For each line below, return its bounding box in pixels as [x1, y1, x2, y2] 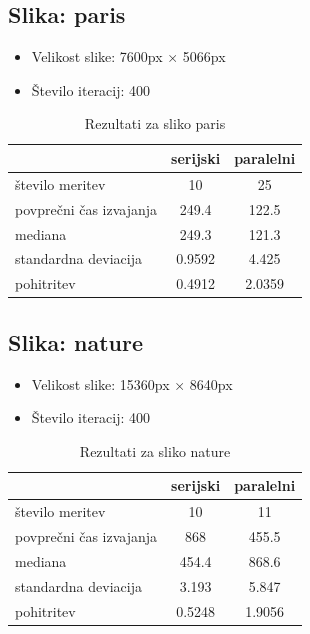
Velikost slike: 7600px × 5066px [31, 46, 226, 67]
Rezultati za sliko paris [84, 113, 226, 134]
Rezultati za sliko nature [79, 440, 231, 461]
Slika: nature [8, 326, 144, 357]
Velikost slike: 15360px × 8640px [31, 373, 233, 394]
